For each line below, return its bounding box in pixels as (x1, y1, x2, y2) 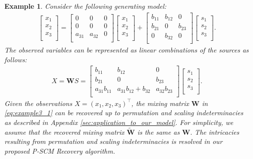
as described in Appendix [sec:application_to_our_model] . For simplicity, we (4, 117, 234, 127)
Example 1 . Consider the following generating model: (4, 1, 166, 11)
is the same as (137, 126, 180, 137)
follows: (4, 54, 27, 64)
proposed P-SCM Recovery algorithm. (4, 146, 115, 156)
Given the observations (4, 98, 72, 108)
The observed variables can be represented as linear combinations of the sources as (4, 45, 249, 55)
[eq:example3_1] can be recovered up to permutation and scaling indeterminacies (4, 107, 243, 118)
